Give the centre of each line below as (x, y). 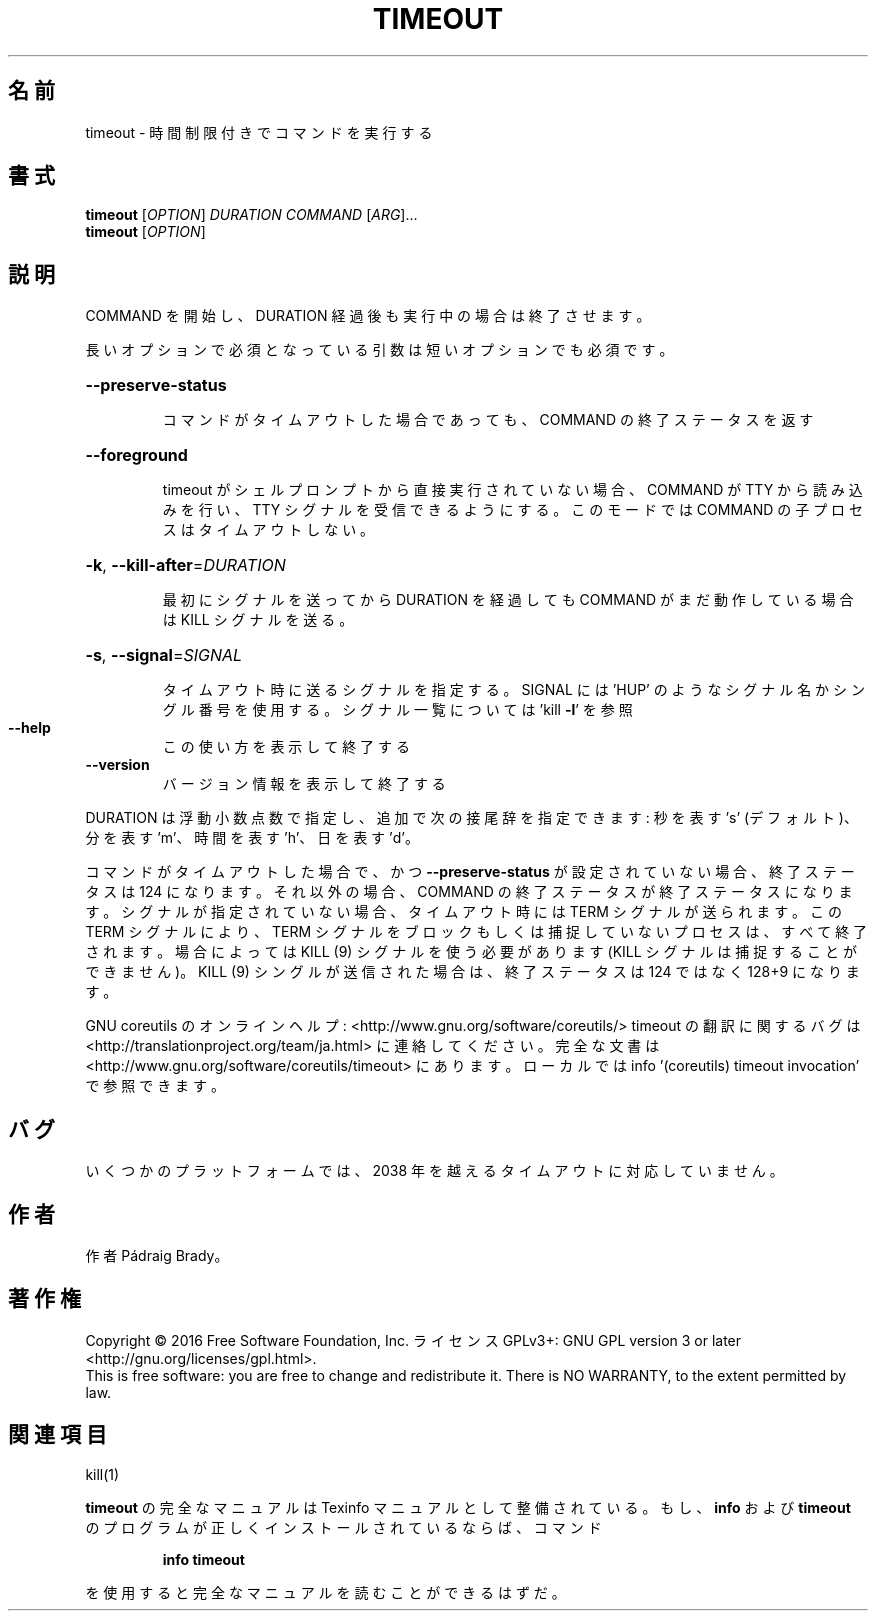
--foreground (136, 455)
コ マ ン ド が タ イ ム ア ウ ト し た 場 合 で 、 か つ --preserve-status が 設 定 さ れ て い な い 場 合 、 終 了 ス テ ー (470, 872)
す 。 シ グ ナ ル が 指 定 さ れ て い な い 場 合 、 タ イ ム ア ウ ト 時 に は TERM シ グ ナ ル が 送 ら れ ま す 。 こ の (463, 912)
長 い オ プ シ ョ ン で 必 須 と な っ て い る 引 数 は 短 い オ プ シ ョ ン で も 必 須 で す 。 (379, 350)
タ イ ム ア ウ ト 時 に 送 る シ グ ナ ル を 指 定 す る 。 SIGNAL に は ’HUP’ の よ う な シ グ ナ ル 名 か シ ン (513, 690)
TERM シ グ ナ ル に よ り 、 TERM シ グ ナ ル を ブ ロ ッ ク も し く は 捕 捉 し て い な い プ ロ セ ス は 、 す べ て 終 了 (476, 932)
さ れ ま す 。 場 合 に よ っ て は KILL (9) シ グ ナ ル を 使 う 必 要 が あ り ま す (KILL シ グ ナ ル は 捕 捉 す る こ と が (471, 952)
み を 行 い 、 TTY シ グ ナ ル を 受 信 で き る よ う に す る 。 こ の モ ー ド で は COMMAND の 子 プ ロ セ (513, 510)
